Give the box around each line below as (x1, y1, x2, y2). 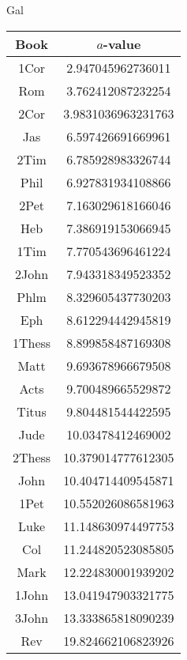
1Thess (13, 333, 51, 352)
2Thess (13, 447, 51, 466)
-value (103, 34, 141, 53)
